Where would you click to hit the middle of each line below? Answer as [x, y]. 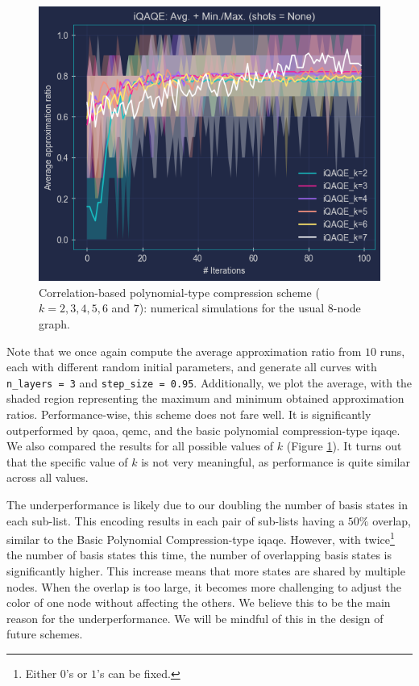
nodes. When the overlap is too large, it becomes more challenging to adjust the [204, 586]
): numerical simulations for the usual [232, 308]
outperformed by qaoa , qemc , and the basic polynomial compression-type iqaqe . [203, 430]
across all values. [48, 477]
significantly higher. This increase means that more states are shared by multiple [206, 571]
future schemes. [45, 634]
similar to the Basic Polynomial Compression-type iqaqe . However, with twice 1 [201, 538]
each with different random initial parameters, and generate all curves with [192, 367]
